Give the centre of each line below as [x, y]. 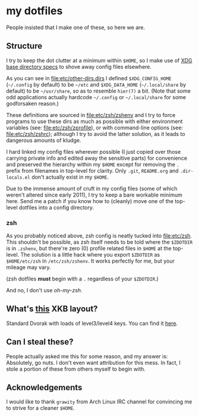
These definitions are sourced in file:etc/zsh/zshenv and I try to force [91, 115]
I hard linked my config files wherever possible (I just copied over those [94, 151]
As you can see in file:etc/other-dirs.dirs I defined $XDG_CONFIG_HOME [89, 78]
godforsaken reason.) [33, 103]
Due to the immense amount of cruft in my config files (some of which [92, 188]
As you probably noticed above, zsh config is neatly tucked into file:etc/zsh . [99, 236]
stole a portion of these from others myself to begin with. [76, 369]
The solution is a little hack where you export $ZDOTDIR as [90, 255]
